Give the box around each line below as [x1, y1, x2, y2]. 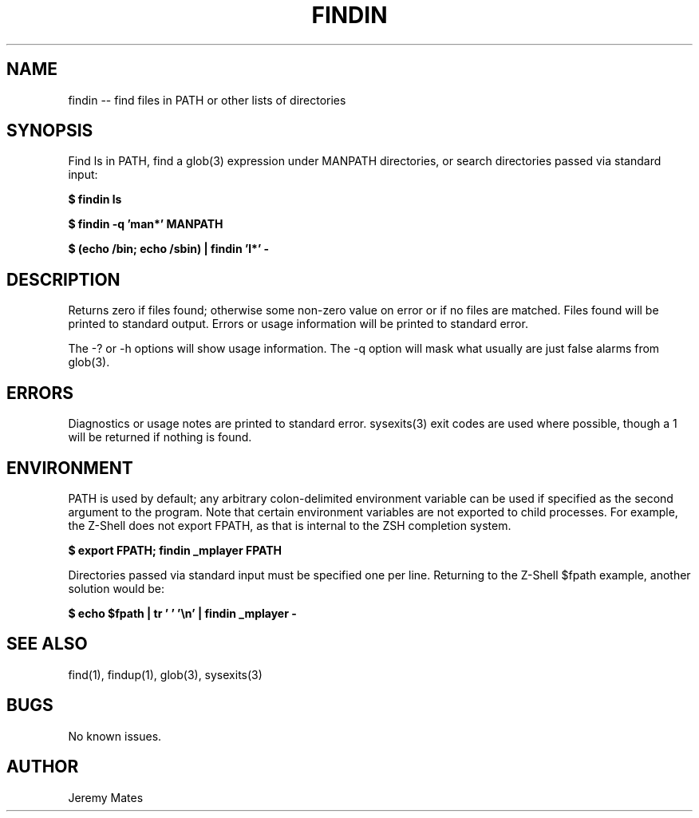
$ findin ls [68, 192, 122, 207]
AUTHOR [6, 757, 79, 777]
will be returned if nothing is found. [68, 430, 252, 445]
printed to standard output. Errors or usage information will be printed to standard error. [68, 317, 528, 331]
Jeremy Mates [68, 790, 144, 804]
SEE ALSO [6, 634, 88, 654]
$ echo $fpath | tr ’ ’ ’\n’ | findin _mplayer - [68, 606, 297, 620]
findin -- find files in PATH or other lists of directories [68, 93, 346, 107]
